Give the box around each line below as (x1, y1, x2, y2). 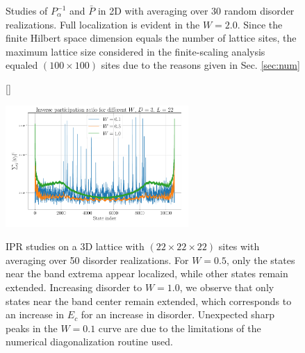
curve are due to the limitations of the (98, 320, 261, 335)
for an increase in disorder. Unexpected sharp (81, 307, 274, 322)
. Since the (237, 17, 283, 31)
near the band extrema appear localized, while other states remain (6, 266, 288, 281)
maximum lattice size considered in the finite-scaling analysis (6, 44, 265, 58)
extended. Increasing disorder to (6, 280, 142, 295)
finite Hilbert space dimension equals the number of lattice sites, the (6, 31, 297, 45)
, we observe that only (179, 280, 274, 295)
